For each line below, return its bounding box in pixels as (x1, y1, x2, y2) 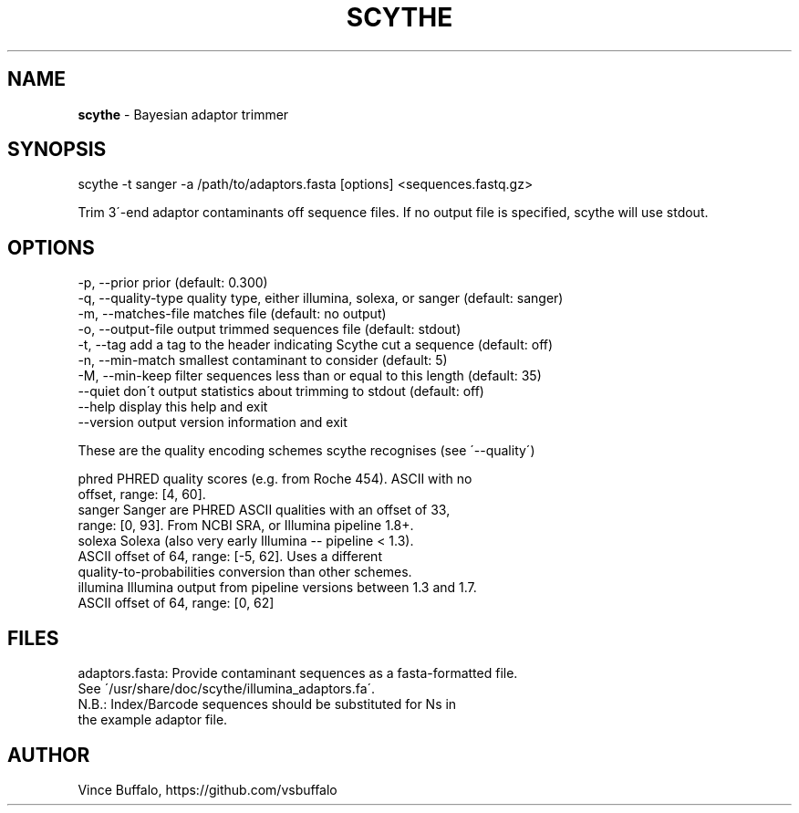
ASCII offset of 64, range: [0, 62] (78, 595, 275, 611)
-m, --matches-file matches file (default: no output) (78, 306, 387, 322)
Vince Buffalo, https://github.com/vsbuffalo (78, 781, 337, 797)
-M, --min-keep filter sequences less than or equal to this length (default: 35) (78, 368, 542, 384)
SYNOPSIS (7, 138, 107, 162)
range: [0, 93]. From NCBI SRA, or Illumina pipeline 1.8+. (78, 517, 414, 534)
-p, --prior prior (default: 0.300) (78, 275, 268, 291)
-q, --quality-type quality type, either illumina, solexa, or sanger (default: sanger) (78, 290, 564, 307)
